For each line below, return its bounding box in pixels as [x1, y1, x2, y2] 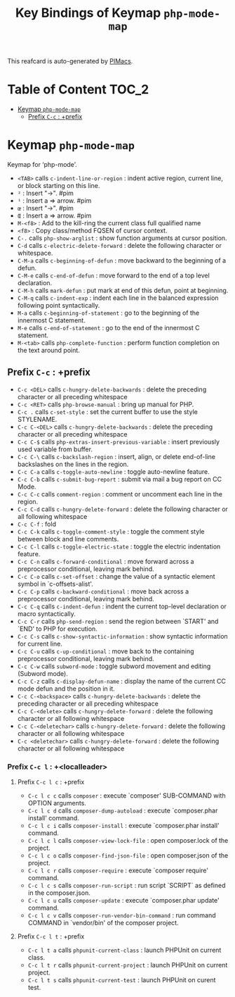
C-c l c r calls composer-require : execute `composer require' [27, 866, 209, 874]
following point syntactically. [17, 301, 100, 310]
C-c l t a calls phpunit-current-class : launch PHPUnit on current [27, 946, 222, 955]
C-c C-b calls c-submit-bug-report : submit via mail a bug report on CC [17, 475, 222, 483]
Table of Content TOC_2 [7, 82, 149, 98]
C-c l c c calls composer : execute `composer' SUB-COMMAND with [27, 791, 226, 800]
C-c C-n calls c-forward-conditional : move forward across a [17, 557, 194, 565]
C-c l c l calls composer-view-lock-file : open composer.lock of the [27, 836, 229, 845]
